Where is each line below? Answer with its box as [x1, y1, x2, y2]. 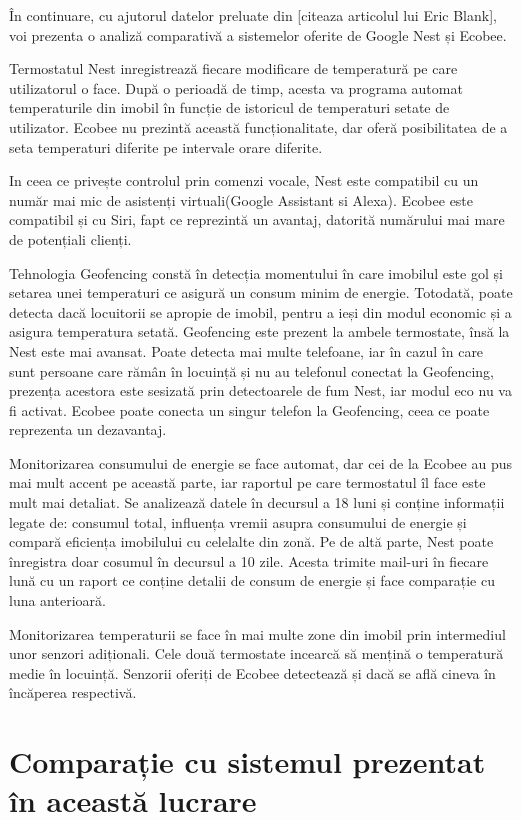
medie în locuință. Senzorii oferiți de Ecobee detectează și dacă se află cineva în [9, 662, 496, 683]
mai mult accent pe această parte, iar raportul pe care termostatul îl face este [9, 472, 486, 493]
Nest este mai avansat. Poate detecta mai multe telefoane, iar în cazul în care [9, 340, 484, 361]
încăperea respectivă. [9, 682, 137, 703]
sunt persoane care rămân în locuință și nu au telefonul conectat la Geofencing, [9, 360, 495, 381]
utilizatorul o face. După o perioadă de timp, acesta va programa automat [9, 77, 463, 98]
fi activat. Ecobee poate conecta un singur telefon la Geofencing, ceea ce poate [9, 399, 490, 420]
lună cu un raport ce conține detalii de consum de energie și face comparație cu [9, 570, 495, 591]
